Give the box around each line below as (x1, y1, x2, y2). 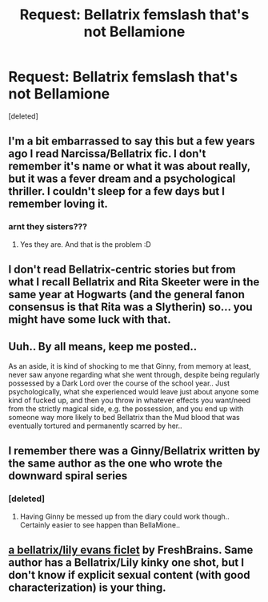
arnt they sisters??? (8, 221, 88, 232)
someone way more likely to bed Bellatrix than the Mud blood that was (8, 412, 240, 422)
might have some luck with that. (8, 313, 172, 326)
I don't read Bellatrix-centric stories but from (8, 263, 236, 277)
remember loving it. (8, 197, 108, 211)
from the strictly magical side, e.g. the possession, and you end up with (8, 403, 244, 414)
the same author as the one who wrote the (8, 457, 222, 471)
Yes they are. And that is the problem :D (19, 239, 152, 249)
